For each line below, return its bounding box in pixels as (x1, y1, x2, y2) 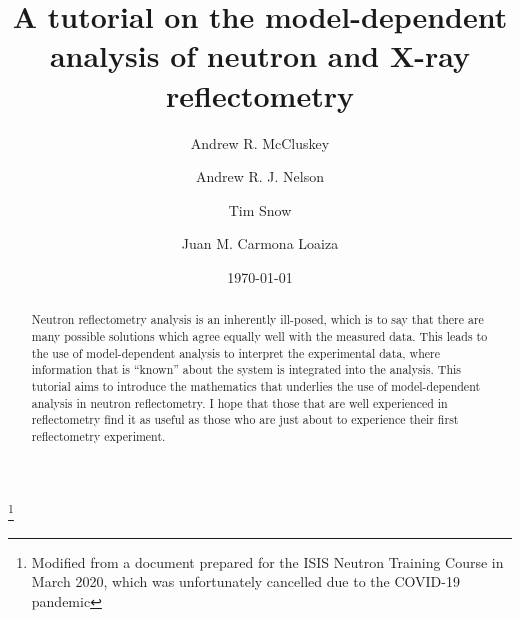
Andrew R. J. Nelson (195, 166, 325, 187)
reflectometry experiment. (31, 427, 166, 444)
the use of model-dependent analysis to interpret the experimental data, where (31, 344, 441, 361)
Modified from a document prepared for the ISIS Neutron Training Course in (31, 551, 504, 572)
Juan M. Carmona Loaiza (181, 233, 339, 254)
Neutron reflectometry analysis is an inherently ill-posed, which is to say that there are (31, 311, 484, 328)
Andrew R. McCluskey (190, 132, 330, 153)
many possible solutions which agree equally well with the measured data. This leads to (31, 327, 488, 344)
